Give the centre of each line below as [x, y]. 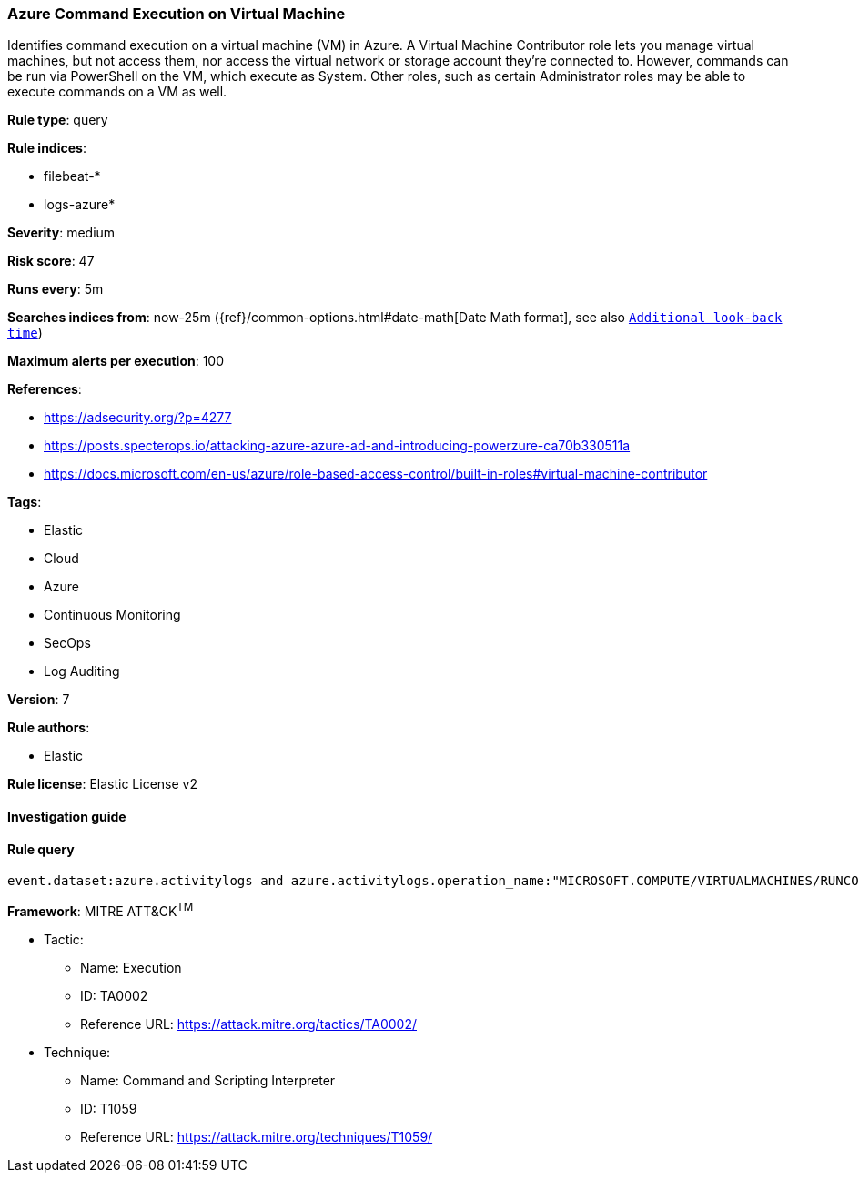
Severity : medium [61, 233]
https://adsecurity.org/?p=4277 [138, 418]
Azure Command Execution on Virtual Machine [177, 14]
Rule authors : [49, 728]
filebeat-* [72, 176]
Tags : [25, 502]
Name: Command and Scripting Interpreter [208, 1080]
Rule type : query [58, 120]
